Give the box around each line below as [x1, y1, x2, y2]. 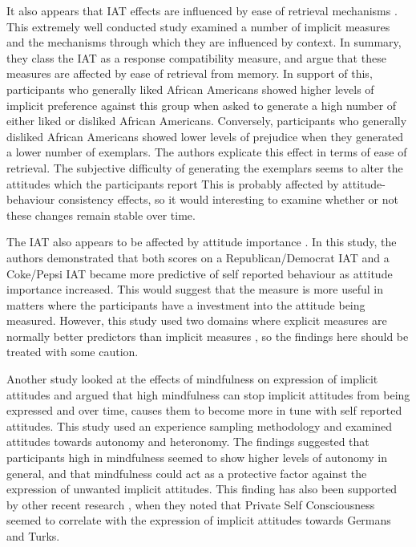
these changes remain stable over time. [6, 206, 196, 223]
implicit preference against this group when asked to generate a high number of [6, 96, 397, 113]
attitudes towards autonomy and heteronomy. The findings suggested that [6, 433, 370, 450]
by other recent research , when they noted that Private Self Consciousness [6, 496, 375, 513]
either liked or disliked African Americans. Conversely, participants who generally [6, 112, 407, 129]
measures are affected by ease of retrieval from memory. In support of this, [6, 65, 373, 82]
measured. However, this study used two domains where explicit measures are [6, 312, 387, 329]
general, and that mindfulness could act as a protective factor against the [6, 464, 367, 481]
